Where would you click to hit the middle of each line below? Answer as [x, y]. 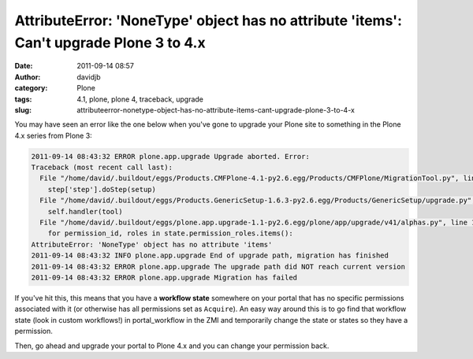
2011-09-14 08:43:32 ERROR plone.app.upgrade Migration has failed [164, 277]
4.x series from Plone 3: [53, 135]
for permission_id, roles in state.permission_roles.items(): [170, 233]
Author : [28, 77]
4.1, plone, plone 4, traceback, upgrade [140, 99]
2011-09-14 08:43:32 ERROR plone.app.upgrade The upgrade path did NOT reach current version [218, 266]
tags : [23, 99]
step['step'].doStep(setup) [102, 189]
